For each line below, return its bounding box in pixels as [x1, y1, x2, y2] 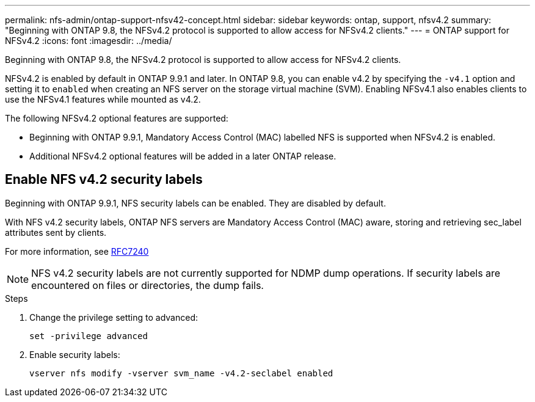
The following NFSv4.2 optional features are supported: [5, 113, 228, 123]
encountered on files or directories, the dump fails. [31, 279, 264, 291]
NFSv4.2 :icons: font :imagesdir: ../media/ [5, 35, 172, 46]
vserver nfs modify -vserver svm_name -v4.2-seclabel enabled [29, 368, 333, 378]
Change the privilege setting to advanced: [29, 312, 198, 323]
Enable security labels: [29, 349, 120, 360]
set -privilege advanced [29, 331, 148, 341]
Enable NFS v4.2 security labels [5, 172, 203, 188]
